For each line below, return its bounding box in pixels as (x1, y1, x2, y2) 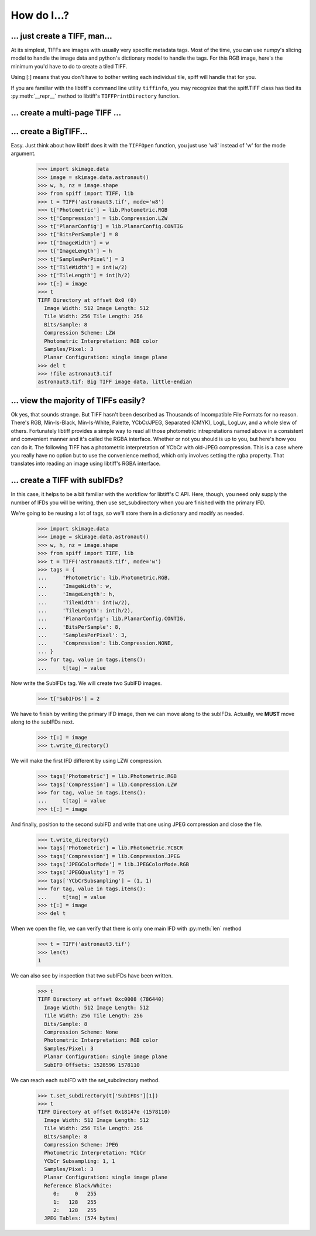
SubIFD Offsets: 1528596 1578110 (44, 1062, 140, 1068)
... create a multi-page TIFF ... (11, 108, 122, 118)
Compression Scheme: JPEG (44, 1141, 118, 1148)
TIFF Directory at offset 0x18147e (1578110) (37, 1108, 171, 1116)
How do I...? (11, 9, 70, 22)
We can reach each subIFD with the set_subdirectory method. (11, 1076, 160, 1083)
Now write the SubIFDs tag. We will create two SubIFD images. (11, 679, 162, 687)
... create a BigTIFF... (11, 126, 88, 136)
